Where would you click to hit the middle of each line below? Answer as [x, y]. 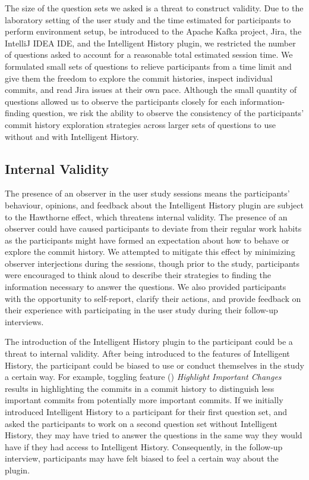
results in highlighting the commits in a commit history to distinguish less [140, 388]
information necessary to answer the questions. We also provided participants [146, 287]
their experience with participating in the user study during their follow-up [141, 310]
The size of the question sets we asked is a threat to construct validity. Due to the [154, 8]
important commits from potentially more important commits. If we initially [144, 400]
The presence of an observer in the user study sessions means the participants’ [147, 193]
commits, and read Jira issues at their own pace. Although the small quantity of [151, 90]
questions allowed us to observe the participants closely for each [121, 101]
